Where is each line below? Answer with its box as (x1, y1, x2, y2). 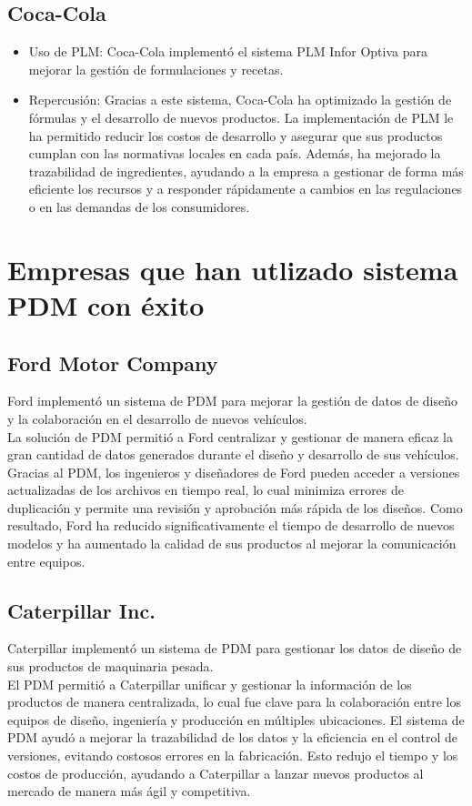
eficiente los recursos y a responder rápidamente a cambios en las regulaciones (28, 179, 463, 198)
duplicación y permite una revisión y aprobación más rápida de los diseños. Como (7, 498, 463, 517)
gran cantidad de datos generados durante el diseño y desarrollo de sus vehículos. (7, 445, 459, 464)
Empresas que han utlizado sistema (7, 250, 458, 287)
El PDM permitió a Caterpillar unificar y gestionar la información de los (7, 674, 412, 693)
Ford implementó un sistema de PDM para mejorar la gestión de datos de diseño (7, 391, 457, 410)
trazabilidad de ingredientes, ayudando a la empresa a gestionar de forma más (28, 161, 464, 180)
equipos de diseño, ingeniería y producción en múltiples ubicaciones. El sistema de (7, 710, 465, 729)
